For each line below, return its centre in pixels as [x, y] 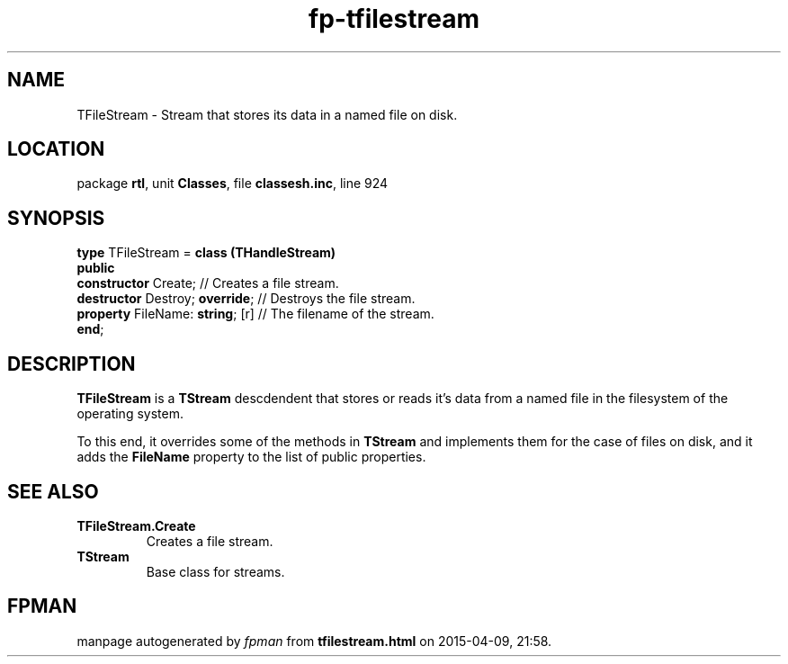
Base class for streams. [215, 571]
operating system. [130, 414]
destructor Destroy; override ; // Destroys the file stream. [246, 299]
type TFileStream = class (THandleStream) [206, 253]
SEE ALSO [53, 491]
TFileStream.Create [136, 525]
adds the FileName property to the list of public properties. [251, 457]
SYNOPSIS [56, 218]
